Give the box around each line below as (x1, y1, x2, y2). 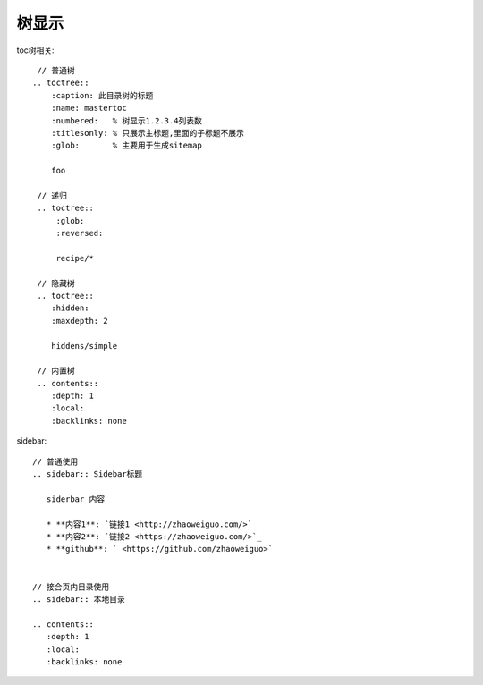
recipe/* (55, 253, 94, 263)
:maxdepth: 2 (50, 316, 108, 326)
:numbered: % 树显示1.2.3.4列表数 (50, 115, 203, 125)
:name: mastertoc (50, 103, 127, 114)
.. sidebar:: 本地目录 (32, 594, 125, 604)
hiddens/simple (50, 341, 118, 351)
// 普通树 (37, 65, 75, 75)
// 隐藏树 (37, 278, 75, 288)
